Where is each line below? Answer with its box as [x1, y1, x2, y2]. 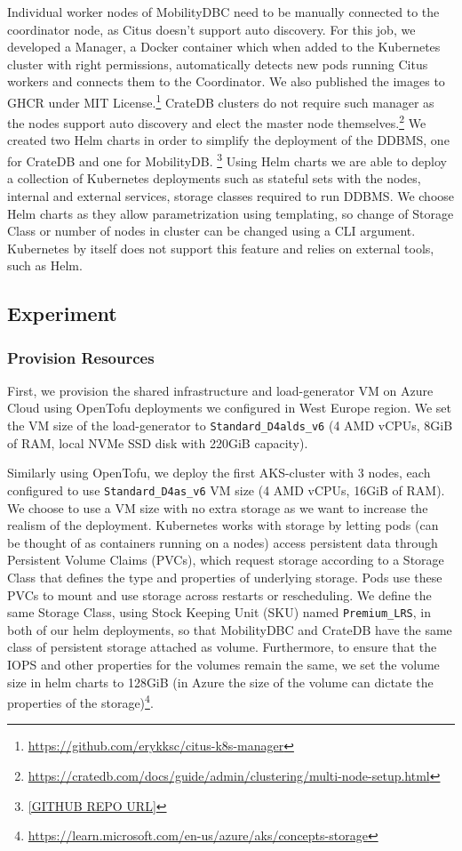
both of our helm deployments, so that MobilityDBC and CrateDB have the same [7, 620, 452, 638]
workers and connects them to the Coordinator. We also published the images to [7, 72, 445, 91]
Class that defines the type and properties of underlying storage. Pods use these [7, 567, 442, 586]
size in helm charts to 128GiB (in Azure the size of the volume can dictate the [7, 672, 434, 691]
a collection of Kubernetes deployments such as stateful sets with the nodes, [7, 169, 421, 188]
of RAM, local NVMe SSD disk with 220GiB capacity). [7, 433, 308, 452]
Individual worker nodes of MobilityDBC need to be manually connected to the [7, 3, 440, 20]
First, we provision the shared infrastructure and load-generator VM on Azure [7, 381, 434, 399]
